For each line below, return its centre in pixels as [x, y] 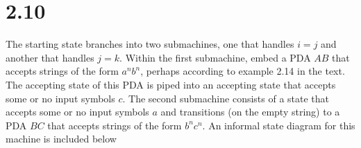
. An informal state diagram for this [279, 125]
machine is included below [61, 139]
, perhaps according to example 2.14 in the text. [243, 71]
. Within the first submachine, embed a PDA [215, 57]
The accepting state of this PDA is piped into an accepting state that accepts [171, 84]
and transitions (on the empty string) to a [250, 112]
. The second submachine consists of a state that [226, 98]
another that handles [50, 57]
